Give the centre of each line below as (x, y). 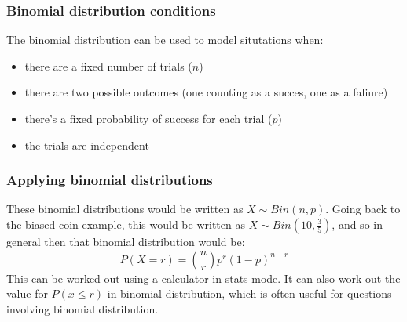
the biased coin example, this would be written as (126, 224)
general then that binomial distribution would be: (126, 241)
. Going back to (363, 209)
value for (27, 293)
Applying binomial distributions (110, 180)
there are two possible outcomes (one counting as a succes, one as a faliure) (206, 92)
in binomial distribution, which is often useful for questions (249, 293)
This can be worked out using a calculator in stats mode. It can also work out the (203, 278)
